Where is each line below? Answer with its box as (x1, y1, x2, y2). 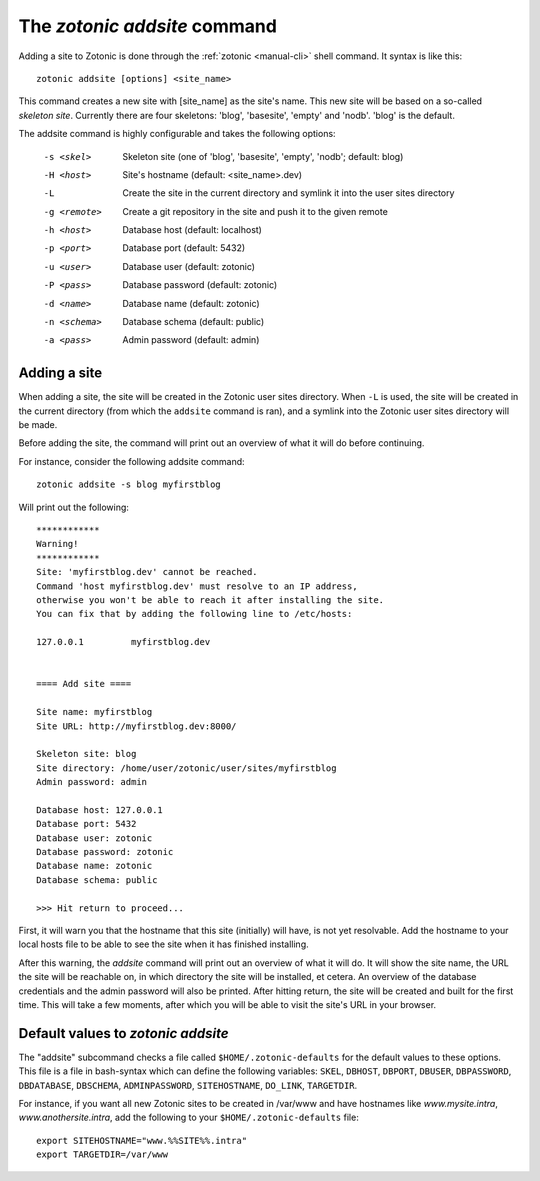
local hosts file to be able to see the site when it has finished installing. (18, 938, 309, 950)
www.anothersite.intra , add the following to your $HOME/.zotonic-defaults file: (18, 1111, 359, 1124)
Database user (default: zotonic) (122, 260, 255, 272)
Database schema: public (36, 874, 158, 885)
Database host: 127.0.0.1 (36, 804, 164, 815)
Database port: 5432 (36, 818, 137, 830)
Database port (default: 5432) (122, 242, 246, 254)
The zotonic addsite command (18, 15, 277, 37)
